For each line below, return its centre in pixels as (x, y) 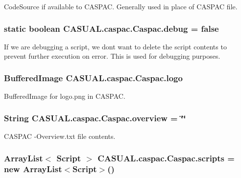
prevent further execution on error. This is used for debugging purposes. (112, 56)
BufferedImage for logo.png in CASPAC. (65, 96)
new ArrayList (33, 169)
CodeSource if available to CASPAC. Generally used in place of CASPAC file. (121, 6)
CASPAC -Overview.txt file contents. (60, 136)
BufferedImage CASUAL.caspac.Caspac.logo (93, 78)
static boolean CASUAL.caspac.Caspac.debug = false (111, 28)
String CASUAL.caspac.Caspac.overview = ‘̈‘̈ (95, 118)
